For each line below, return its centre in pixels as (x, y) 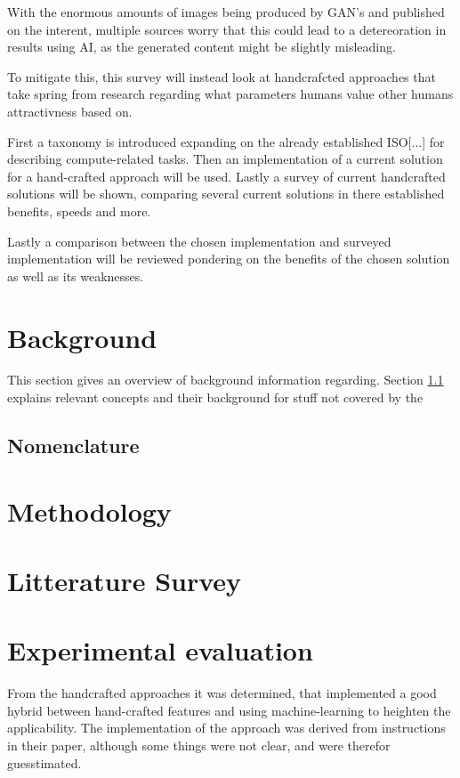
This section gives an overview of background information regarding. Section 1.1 (226, 380)
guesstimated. (44, 762)
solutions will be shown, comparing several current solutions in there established (226, 194)
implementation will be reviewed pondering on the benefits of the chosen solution (229, 259)
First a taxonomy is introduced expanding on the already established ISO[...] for (226, 141)
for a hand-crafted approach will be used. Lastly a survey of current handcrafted (226, 176)
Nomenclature (73, 446)
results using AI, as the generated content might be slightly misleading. (202, 47)
